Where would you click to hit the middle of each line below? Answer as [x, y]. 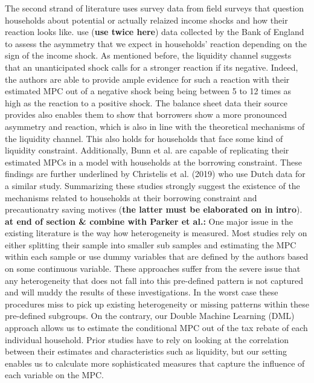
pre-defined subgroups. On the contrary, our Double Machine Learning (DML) [150, 316]
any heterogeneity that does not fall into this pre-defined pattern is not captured [154, 280]
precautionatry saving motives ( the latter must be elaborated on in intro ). [154, 209]
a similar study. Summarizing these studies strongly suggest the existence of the [152, 185]
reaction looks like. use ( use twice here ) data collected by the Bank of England [155, 32]
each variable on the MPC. [54, 375]
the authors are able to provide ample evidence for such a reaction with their [147, 79]
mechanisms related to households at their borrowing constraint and [131, 197]
